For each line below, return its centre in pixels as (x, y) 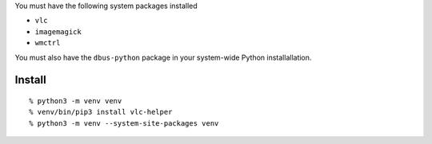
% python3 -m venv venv (76, 101)
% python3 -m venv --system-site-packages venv (124, 123)
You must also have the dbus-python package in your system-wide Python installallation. (163, 57)
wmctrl (48, 43)
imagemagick (58, 31)
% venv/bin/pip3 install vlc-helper (101, 112)
